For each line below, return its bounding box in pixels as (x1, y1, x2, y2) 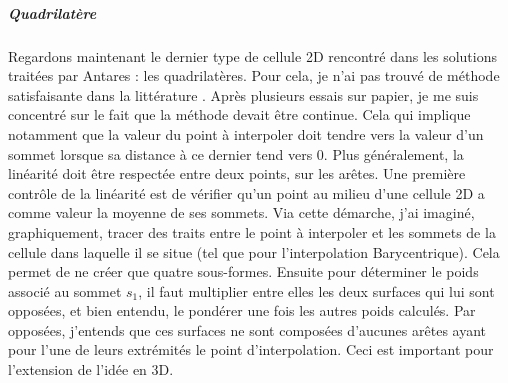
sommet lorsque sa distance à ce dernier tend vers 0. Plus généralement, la (8, 143, 464, 164)
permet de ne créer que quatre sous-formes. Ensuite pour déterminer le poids (8, 261, 479, 282)
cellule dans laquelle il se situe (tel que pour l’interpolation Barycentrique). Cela (8, 241, 500, 262)
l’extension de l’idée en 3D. (8, 359, 174, 380)
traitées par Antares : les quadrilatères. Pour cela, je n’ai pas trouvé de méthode (8, 65, 500, 86)
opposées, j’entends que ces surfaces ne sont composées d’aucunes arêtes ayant (8, 319, 487, 340)
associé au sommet (8, 280, 122, 301)
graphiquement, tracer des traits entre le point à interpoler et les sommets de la (8, 221, 496, 242)
